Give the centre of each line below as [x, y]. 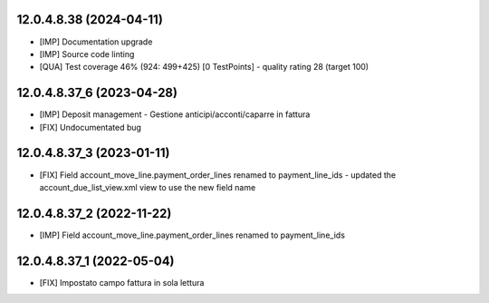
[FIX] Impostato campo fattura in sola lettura [122, 282]
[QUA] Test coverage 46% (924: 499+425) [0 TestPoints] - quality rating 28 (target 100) [204, 67]
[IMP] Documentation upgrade [96, 42]
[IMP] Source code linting [87, 54]
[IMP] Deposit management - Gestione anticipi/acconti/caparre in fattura [175, 114]
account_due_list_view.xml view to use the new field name [148, 187]
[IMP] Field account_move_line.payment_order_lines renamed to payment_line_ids [192, 235]
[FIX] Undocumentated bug [91, 127]
